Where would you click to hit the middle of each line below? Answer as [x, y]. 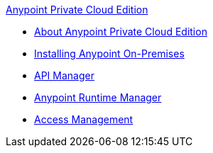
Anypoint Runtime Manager [98, 97]
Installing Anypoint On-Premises [109, 53]
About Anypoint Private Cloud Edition [121, 32]
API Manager [64, 75]
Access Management [84, 119]
